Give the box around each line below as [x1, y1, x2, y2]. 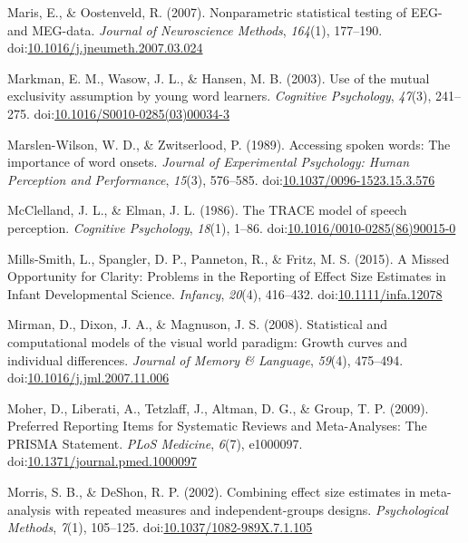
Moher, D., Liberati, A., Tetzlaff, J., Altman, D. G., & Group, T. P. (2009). [7, 398, 429, 417]
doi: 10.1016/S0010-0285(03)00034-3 [34, 103, 230, 122]
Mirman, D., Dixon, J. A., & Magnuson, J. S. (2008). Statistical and [7, 315, 388, 334]
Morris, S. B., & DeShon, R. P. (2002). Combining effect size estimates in [7, 482, 415, 501]
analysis [7, 499, 51, 519]
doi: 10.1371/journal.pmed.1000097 [7, 451, 197, 470]
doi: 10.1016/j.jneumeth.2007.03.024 [7, 38, 203, 57]
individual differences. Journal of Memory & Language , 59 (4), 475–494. [7, 350, 404, 369]
